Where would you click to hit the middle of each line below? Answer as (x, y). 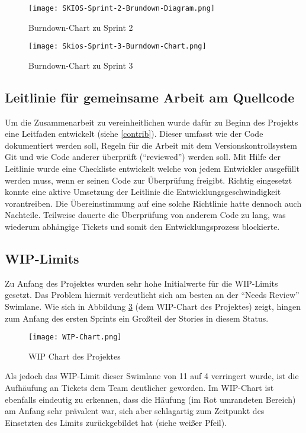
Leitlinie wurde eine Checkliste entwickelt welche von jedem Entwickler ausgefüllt (152, 169)
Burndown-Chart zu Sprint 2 (81, 27)
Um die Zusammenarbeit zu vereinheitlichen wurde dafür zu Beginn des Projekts (152, 122)
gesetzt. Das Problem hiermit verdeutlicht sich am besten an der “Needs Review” (152, 295)
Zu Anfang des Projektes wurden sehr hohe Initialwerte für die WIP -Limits (141, 283)
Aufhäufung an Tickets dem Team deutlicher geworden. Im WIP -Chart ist (139, 388)
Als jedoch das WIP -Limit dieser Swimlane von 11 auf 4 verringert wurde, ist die (152, 376)
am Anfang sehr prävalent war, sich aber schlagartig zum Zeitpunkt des (135, 411)
